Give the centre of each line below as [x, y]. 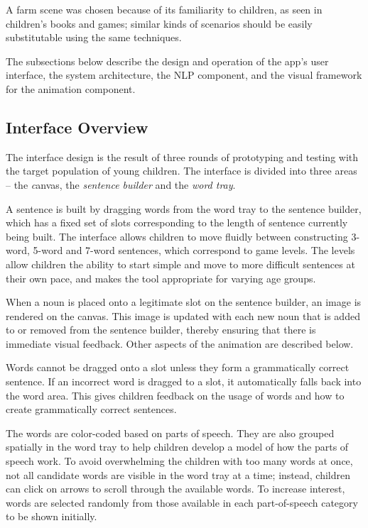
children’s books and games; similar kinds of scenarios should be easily [159, 23]
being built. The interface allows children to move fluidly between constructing [177, 236]
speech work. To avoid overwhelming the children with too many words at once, [179, 461]
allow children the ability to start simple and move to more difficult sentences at [180, 264]
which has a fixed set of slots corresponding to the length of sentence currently [177, 222]
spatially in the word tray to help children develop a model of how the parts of [177, 447]
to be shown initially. [52, 516]
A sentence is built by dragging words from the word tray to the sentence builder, [184, 208]
